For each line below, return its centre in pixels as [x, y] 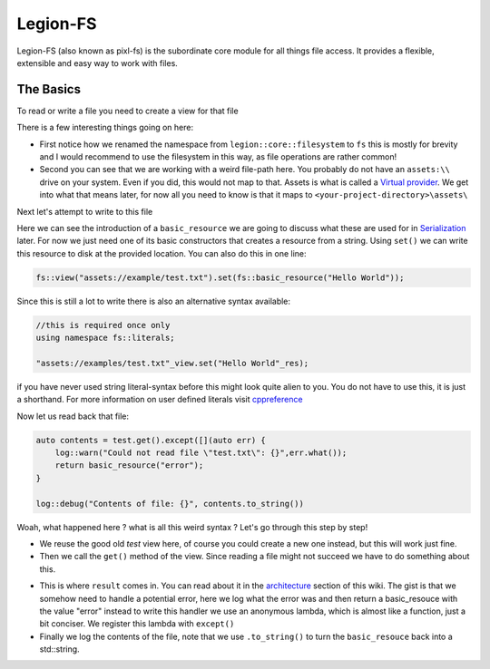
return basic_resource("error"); [129, 465]
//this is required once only [103, 325]
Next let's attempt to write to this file [85, 211]
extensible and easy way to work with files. [98, 63]
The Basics [49, 89]
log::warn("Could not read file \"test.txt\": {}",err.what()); [201, 453]
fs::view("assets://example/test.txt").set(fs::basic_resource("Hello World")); [220, 277]
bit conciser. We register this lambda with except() [137, 624]
